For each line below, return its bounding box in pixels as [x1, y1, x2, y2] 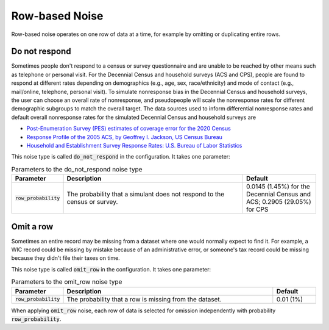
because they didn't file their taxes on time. [11, 254, 120, 262]
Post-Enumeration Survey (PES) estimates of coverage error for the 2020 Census [26, 125, 231, 132]
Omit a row [11, 221, 54, 232]
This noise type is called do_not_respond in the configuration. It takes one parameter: [11, 153, 231, 160]
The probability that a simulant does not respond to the [66, 190, 225, 198]
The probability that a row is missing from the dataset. [66, 295, 222, 303]
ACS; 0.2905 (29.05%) [246, 198, 311, 206]
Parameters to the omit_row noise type [11, 278, 122, 286]
